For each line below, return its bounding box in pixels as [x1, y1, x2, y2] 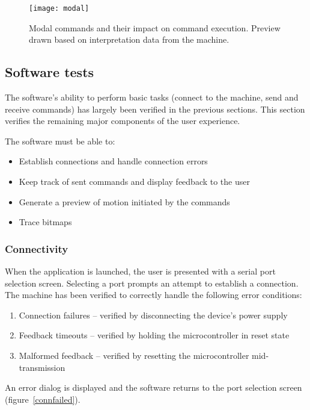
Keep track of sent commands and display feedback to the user [19, 175, 250, 188]
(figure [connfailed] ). [5, 393, 81, 405]
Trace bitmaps [19, 216, 72, 228]
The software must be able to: [5, 134, 115, 147]
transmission [19, 361, 65, 373]
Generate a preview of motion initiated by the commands [19, 195, 230, 208]
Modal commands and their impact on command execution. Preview [29, 21, 281, 34]
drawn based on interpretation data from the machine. [29, 33, 229, 46]
